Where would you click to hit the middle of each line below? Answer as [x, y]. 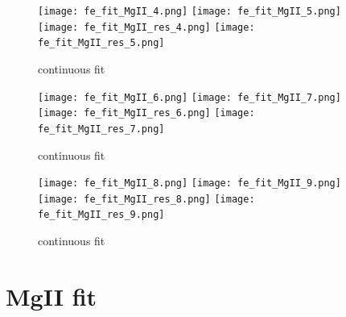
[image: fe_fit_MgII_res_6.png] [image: [146, 113]
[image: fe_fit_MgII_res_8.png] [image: [146, 199]
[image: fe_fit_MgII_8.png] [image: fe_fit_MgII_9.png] [189, 184]
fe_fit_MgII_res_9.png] [101, 215]
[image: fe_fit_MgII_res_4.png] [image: [146, 27]
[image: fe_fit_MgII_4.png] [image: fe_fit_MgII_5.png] [189, 11]
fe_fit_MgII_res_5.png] [101, 43]
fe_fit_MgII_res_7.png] [101, 129]
